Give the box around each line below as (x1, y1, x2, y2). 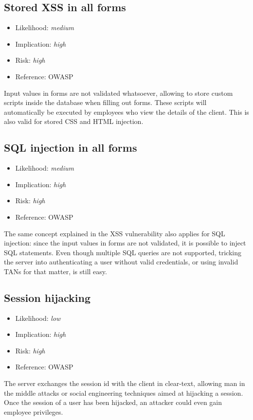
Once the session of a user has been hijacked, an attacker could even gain (4, 397, 222, 407)
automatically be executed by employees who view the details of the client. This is (4, 106, 249, 117)
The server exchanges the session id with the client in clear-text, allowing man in (4, 378, 245, 388)
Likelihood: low (15, 313, 61, 323)
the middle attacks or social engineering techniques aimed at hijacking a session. (4, 387, 243, 398)
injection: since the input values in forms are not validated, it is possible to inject (4, 238, 246, 248)
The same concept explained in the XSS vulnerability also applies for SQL (4, 228, 225, 238)
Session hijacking (4, 290, 91, 305)
